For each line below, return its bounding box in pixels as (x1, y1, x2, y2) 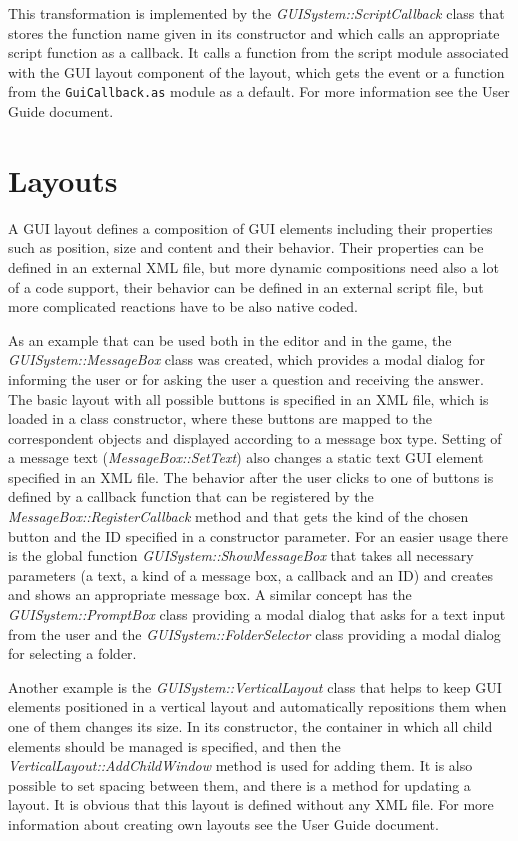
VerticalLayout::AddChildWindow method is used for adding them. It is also (8, 755, 473, 776)
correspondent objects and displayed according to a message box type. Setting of (8, 427, 502, 448)
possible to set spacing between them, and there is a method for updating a (8, 774, 471, 795)
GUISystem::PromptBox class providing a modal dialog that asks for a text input (8, 604, 506, 625)
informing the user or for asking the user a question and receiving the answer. (8, 368, 484, 389)
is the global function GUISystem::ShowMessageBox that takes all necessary (8, 545, 474, 566)
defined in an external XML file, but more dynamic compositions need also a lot (8, 256, 499, 277)
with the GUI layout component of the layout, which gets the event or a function (8, 61, 505, 82)
